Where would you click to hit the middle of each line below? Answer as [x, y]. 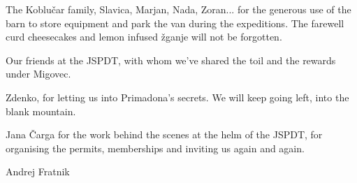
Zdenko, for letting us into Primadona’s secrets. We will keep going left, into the [177, 97]
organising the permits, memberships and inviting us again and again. [155, 148]
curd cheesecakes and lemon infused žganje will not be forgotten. [144, 37]
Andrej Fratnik [38, 171]
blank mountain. [41, 111]
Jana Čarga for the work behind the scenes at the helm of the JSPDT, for [164, 134]
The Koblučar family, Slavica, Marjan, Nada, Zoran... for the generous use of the [178, 9]
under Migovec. [38, 74]
